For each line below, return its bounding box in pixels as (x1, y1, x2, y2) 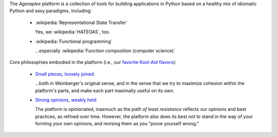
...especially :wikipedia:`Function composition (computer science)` (35, 48, 175, 54)
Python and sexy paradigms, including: (9, 8, 92, 14)
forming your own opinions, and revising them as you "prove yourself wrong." (35, 121, 200, 127)
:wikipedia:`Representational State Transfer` (35, 19, 128, 26)
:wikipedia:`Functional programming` (35, 38, 113, 44)
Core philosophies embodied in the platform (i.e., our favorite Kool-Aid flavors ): (9, 59, 176, 65)
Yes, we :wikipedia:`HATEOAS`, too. (35, 29, 110, 35)
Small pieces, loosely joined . (35, 71, 95, 77)
